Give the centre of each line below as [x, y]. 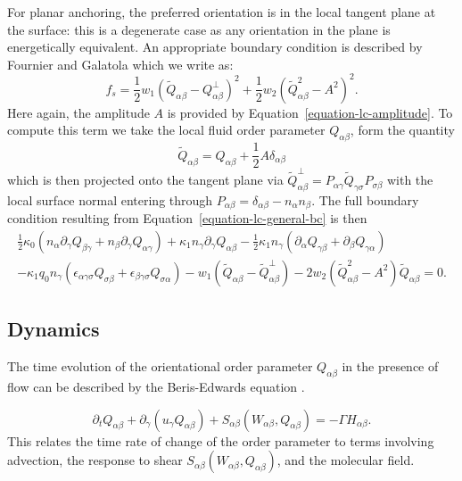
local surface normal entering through [110, 199]
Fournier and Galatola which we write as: [120, 64]
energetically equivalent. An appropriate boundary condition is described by [215, 47]
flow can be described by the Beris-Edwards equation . [156, 386]
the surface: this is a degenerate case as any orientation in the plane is [199, 29]
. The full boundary [365, 199]
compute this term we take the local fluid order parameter [166, 130]
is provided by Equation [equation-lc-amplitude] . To [310, 112]
